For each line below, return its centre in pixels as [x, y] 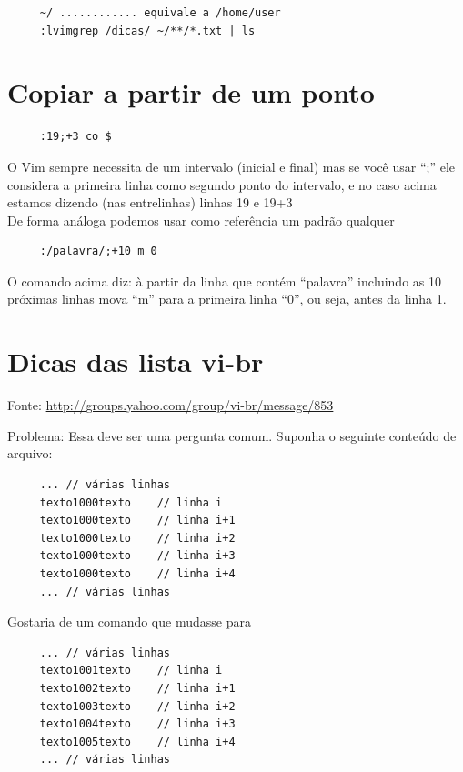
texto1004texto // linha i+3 [137, 724]
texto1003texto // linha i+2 [137, 706]
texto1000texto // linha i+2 [137, 538]
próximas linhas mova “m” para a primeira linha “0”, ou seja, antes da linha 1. [227, 299]
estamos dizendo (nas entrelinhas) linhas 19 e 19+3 [150, 202]
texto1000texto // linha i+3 [137, 556]
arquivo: [30, 453]
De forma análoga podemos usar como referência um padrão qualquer [201, 220]
